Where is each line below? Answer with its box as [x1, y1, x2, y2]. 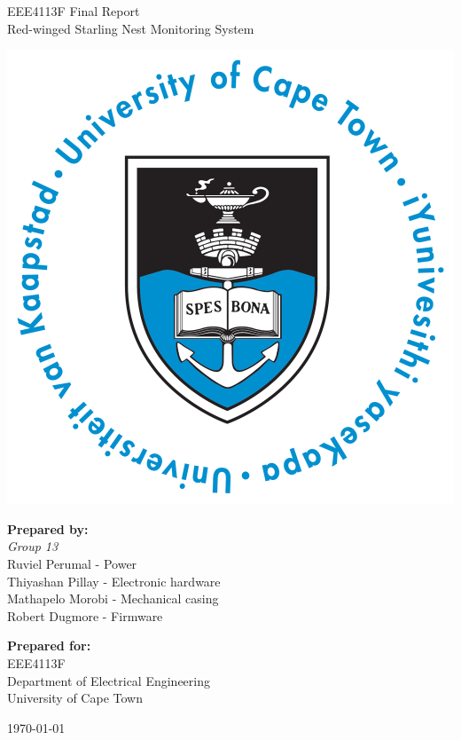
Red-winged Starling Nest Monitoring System [7, 19, 254, 37]
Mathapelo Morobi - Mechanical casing [7, 589, 219, 608]
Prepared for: [7, 636, 91, 655]
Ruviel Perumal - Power [7, 554, 137, 572]
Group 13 [7, 537, 59, 555]
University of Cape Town [7, 689, 143, 707]
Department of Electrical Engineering [7, 671, 210, 689]
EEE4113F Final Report [7, 2, 140, 20]
